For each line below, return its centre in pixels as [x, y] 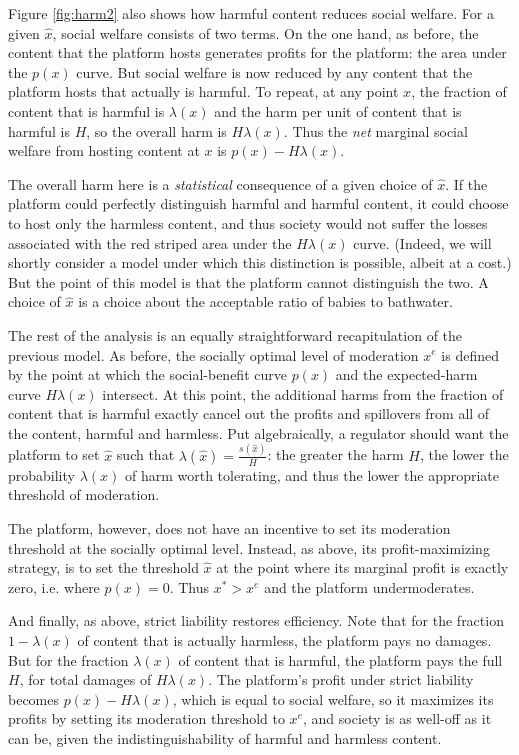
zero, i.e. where [54, 586]
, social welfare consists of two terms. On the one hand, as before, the [265, 32]
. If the [466, 183]
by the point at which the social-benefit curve [147, 374]
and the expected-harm [406, 374]
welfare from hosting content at [104, 150]
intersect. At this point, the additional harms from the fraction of [303, 393]
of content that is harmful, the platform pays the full [340, 659]
